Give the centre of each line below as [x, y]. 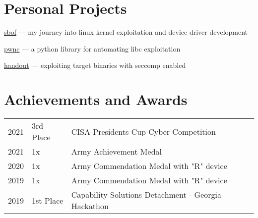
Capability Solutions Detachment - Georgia [146, 195]
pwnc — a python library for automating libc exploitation [92, 48]
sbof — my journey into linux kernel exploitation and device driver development [126, 32]
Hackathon [90, 206]
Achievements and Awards [96, 99]
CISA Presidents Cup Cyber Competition [143, 131]
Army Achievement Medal [116, 152]
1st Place [48, 200]
